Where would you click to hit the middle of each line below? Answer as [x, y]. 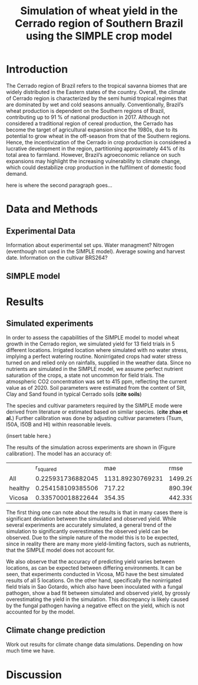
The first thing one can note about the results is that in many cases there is [97, 512]
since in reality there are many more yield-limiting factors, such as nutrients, [98, 544]
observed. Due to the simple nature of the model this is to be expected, [93, 537]
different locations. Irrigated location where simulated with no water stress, [97, 350]
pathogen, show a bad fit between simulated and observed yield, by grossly [98, 593]
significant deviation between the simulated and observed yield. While [91, 518]
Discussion [34, 675]
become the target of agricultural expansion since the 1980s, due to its [92, 130]
